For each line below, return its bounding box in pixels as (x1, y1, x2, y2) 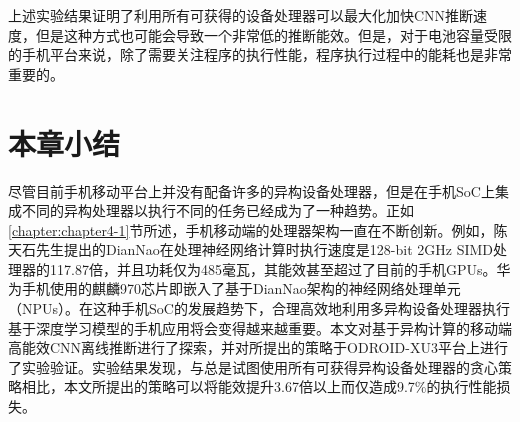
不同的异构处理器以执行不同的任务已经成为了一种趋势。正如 (21, 200, 414, 221)
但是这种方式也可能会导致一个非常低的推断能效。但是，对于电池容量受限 (35, 24, 512, 45)
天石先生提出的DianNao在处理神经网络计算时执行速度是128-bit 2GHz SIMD (8, 239, 494, 260)
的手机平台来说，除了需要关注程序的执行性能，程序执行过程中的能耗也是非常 (8, 44, 512, 65)
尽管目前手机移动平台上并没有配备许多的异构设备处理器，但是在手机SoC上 (8, 180, 495, 201)
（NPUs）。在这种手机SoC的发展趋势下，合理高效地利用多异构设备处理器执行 (8, 298, 510, 319)
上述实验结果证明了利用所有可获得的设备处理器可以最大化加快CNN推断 (8, 5, 474, 25)
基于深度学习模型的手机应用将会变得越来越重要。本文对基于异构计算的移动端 (8, 317, 512, 338)
